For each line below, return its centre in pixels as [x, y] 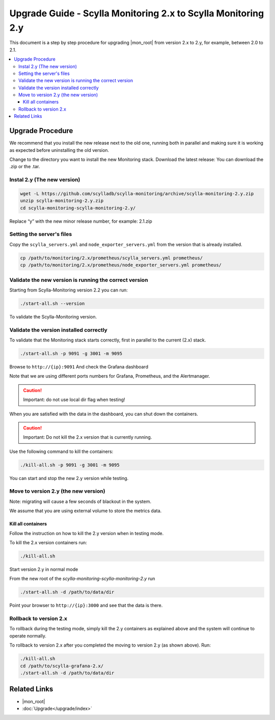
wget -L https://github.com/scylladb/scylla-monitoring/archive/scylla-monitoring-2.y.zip [137, 193]
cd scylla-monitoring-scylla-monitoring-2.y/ [78, 208]
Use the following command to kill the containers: [61, 451]
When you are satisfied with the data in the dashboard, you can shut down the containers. [104, 414]
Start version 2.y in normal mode [44, 569]
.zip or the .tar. [25, 167]
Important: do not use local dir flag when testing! [74, 399]
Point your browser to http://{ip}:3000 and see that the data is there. [86, 605]
